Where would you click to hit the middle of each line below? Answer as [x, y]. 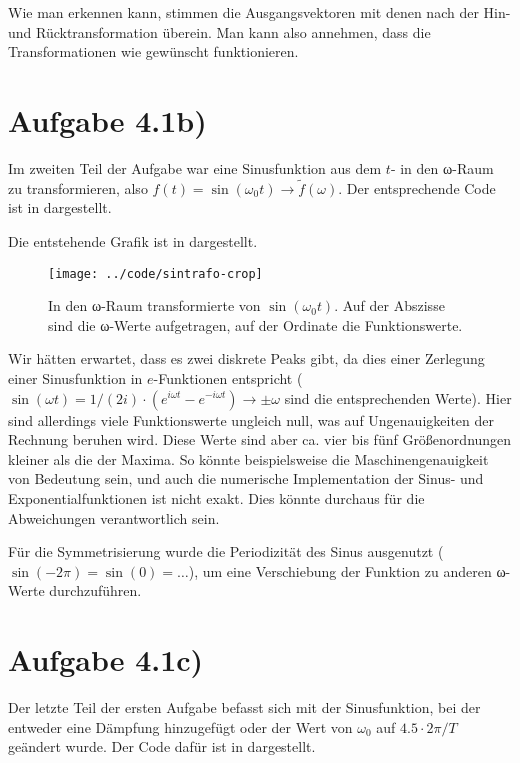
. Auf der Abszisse [389, 305]
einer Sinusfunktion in [75, 377]
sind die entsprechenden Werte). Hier [398, 397]
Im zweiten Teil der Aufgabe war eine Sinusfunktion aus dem [195, 167]
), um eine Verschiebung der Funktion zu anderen [340, 570]
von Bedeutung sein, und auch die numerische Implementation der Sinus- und [246, 478]
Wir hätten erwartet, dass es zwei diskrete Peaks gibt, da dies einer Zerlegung [246, 358]
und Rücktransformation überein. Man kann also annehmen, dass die [219, 31]
